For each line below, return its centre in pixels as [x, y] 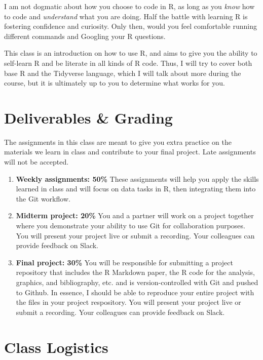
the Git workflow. [43, 198]
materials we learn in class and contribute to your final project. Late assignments [130, 152]
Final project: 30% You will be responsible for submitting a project [125, 262]
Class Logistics [56, 347]
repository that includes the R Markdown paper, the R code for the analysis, [135, 272]
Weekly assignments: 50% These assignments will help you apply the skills [137, 178]
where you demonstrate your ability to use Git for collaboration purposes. [130, 226]
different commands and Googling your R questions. [85, 36]
